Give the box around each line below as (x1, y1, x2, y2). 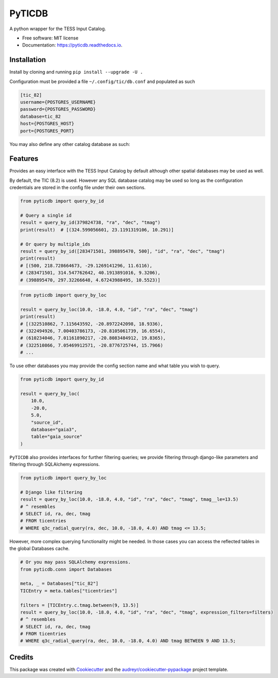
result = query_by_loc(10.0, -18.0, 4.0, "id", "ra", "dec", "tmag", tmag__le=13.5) (20, 497, 239, 502)
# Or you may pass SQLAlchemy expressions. (20, 559, 131, 565)
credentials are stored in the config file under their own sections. (9, 184, 146, 190)
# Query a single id (20, 213, 72, 218)
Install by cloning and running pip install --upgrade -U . (9, 69, 143, 75)
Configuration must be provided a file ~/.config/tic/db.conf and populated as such (9, 78, 195, 84)
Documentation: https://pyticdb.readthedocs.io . (22, 42, 123, 48)
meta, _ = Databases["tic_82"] (20, 581, 99, 586)
